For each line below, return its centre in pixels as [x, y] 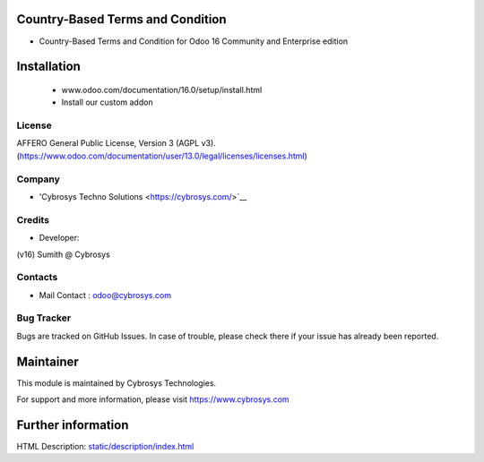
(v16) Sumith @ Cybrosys [64, 254]
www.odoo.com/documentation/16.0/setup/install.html [162, 90]
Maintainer [48, 361]
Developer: [59, 238]
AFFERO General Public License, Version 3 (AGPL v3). [117, 143]
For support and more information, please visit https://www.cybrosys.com [153, 399]
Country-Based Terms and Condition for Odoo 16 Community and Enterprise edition [194, 41]
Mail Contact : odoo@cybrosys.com [105, 295]
